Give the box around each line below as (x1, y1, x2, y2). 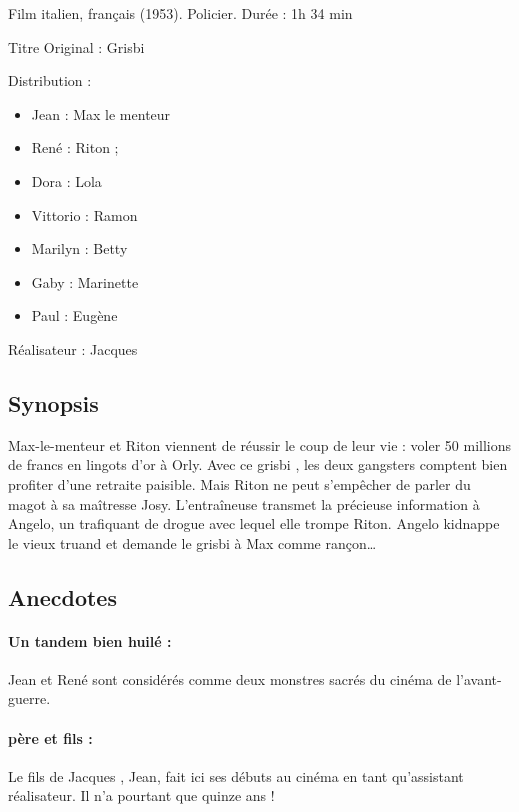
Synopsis (8, 387, 99, 418)
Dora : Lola (31, 170, 102, 191)
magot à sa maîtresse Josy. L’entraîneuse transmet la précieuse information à (8, 493, 480, 514)
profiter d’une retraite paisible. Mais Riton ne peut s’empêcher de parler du (8, 473, 471, 494)
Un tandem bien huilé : (8, 630, 172, 651)
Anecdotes (8, 581, 117, 612)
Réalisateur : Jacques (8, 338, 138, 359)
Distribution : (8, 70, 92, 91)
